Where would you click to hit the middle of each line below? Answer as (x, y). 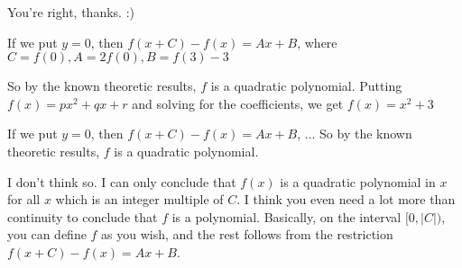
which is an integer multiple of (139, 199)
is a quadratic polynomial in (358, 181)
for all (24, 199)
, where (317, 42)
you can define (47, 234)
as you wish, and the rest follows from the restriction (247, 234)
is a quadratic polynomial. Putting (306, 86)
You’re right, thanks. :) (71, 12)
